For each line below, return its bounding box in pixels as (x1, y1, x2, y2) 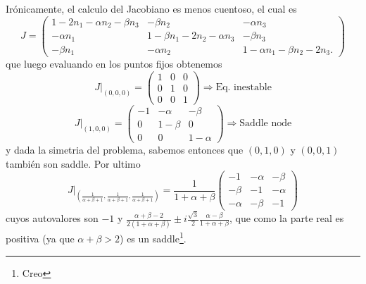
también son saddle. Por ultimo (6, 156, 141, 171)
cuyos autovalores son (6, 211, 99, 226)
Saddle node (239, 118, 292, 129)
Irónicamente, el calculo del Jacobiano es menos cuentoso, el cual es (6, 1, 297, 16)
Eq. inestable (215, 82, 272, 93)
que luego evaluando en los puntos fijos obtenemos (6, 56, 222, 71)
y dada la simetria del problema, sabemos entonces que (6, 142, 244, 157)
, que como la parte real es (229, 211, 344, 226)
